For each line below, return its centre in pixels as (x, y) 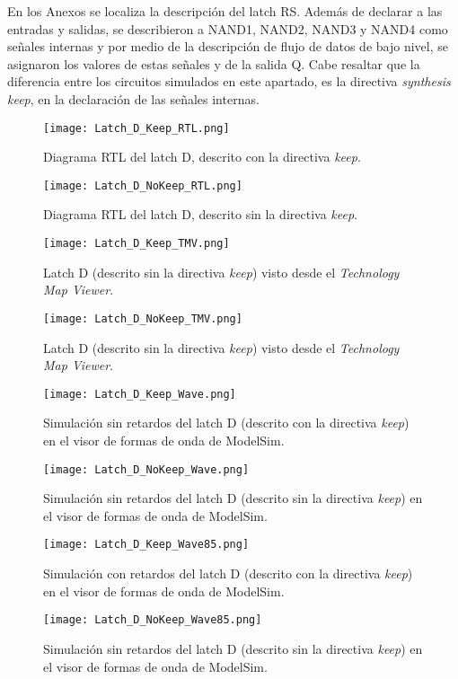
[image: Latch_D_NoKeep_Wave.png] (146, 469)
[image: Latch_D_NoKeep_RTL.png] (143, 185)
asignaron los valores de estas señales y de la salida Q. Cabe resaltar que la (214, 63)
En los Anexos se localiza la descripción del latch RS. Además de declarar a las (225, 11)
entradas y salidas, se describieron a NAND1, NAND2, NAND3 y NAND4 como (228, 28)
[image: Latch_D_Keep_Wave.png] (140, 394)
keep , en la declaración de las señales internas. (133, 98)
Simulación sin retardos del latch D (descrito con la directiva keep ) (226, 423)
